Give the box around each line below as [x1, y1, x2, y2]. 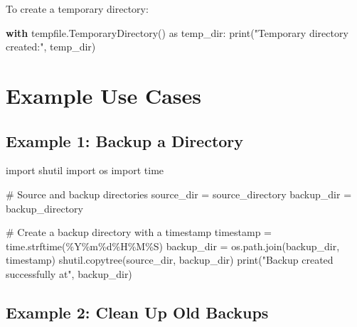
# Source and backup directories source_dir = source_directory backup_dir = [6, 186, 352, 201]
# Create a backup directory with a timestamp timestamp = [6, 225, 272, 240]
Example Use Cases [6, 80, 202, 109]
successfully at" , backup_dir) [6, 266, 132, 281]
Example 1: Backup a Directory [6, 129, 244, 151]
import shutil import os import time [6, 163, 164, 178]
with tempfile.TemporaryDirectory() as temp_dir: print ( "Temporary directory [6, 25, 348, 40]
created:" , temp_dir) [6, 39, 96, 54]
